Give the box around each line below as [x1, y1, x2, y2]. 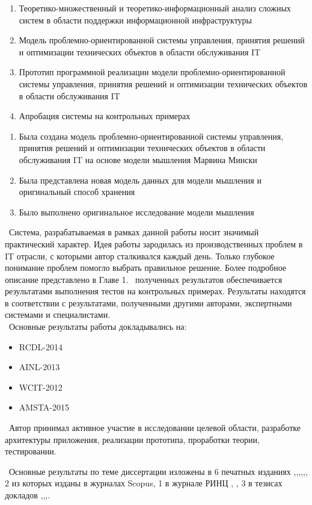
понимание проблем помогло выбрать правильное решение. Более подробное [5, 261, 287, 274]
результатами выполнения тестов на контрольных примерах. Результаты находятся [5, 285, 306, 297]
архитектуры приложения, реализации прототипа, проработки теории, [5, 433, 260, 445]
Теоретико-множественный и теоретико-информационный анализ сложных [19, 2, 291, 14]
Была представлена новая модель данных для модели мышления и [19, 173, 262, 186]
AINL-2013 [19, 361, 60, 373]
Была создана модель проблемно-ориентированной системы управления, [19, 129, 284, 142]
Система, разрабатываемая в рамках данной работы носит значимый [8, 226, 259, 238]
